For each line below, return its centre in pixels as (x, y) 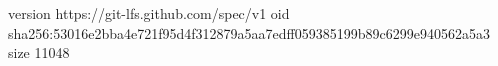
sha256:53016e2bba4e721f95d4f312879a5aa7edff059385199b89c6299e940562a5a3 (249, 32)
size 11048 (39, 52)
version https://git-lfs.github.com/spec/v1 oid (149, 13)
